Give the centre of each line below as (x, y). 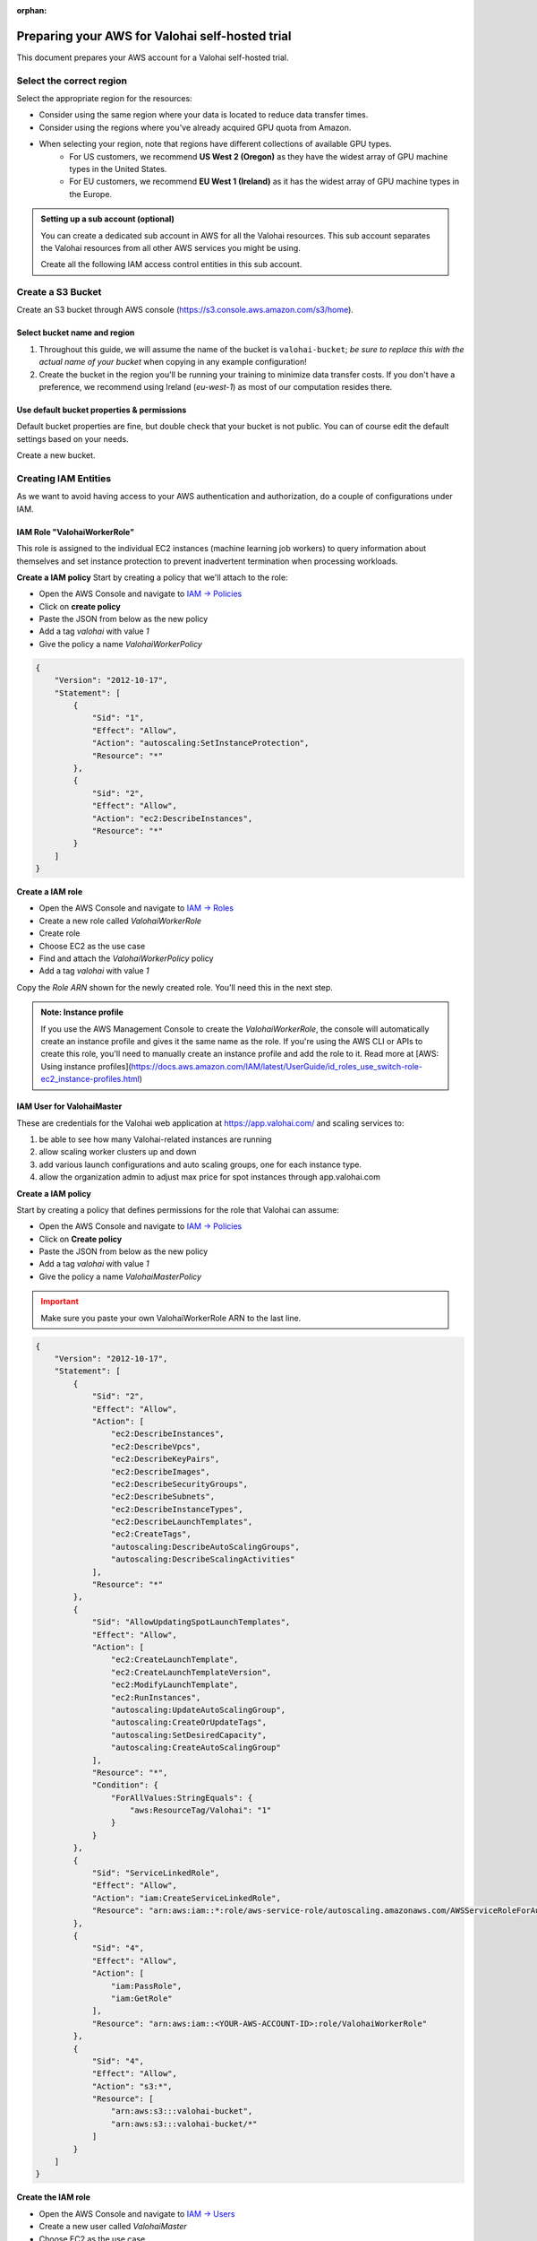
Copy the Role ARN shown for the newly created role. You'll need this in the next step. (175, 987)
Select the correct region (72, 81)
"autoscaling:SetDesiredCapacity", (189, 1735)
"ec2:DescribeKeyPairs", (165, 1459)
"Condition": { (125, 1785)
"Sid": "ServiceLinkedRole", (156, 1873)
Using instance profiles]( (86, 1066)
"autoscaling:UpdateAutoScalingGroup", (198, 1709)
